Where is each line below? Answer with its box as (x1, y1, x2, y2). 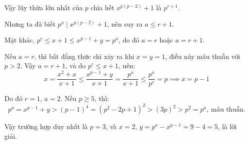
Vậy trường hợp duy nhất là (4, 121, 88, 131)
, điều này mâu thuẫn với (165, 51, 240, 61)
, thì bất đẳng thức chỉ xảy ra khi (34, 51, 134, 61)
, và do (65, 60, 86, 71)
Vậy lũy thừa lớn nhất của (4, 2, 83, 12)
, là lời (217, 121, 237, 131)
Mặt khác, (4, 35, 35, 45)
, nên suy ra (107, 18, 143, 29)
